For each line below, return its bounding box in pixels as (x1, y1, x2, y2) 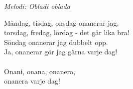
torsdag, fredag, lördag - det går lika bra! (4, 27, 130, 38)
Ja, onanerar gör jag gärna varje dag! (4, 46, 118, 57)
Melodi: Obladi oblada (4, 1, 70, 11)
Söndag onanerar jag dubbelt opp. (4, 37, 108, 47)
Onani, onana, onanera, (4, 66, 76, 76)
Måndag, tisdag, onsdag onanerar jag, (4, 17, 119, 28)
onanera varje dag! (4, 76, 60, 86)
